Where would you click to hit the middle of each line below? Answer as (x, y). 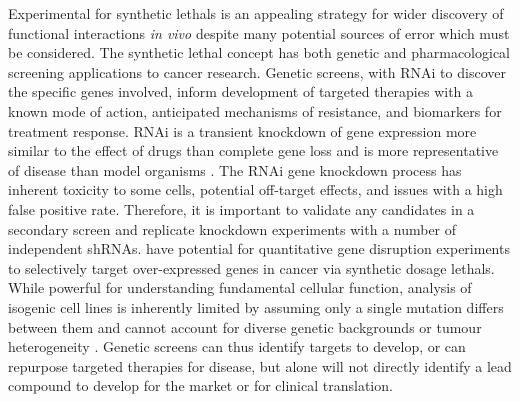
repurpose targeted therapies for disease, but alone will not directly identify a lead (260, 365)
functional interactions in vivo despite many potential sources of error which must (259, 32)
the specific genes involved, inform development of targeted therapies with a (241, 91)
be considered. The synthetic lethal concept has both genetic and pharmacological (259, 52)
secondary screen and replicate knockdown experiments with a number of (232, 228)
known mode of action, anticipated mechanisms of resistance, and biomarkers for (255, 110)
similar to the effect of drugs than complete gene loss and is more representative (253, 150)
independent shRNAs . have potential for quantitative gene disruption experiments (259, 248)
